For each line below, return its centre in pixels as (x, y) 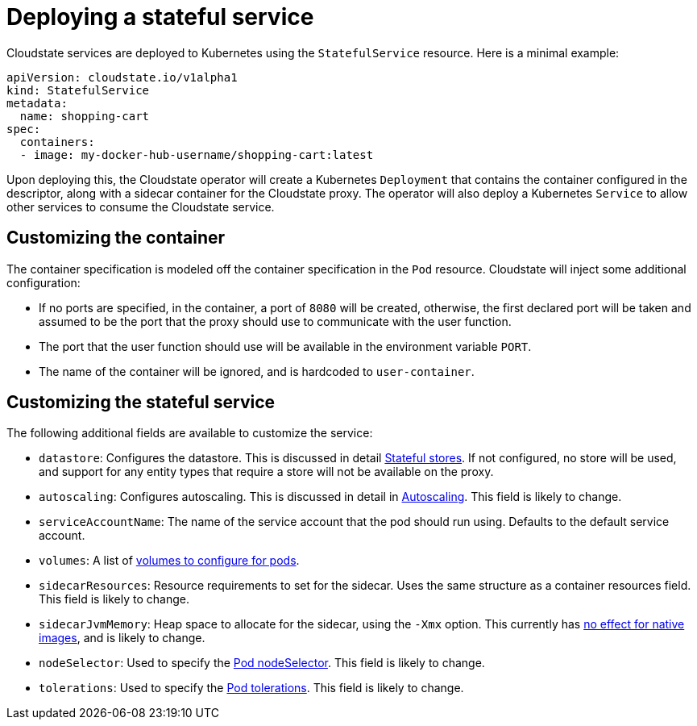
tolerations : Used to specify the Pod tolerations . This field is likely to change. (251, 688)
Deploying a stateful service (160, 17)
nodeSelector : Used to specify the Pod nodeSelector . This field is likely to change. (262, 663)
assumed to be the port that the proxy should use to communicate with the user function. (275, 321)
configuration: (44, 282)
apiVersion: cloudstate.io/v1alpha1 (122, 77)
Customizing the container (116, 238)
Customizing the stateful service (141, 403)
